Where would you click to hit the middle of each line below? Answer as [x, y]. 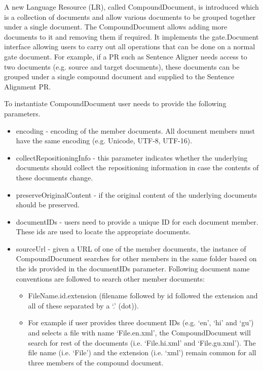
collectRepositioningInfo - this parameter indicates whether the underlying [132, 157]
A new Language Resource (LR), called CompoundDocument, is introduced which [131, 7]
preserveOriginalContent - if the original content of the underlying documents [137, 194]
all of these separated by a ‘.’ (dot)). [83, 305]
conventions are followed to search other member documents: [110, 278]
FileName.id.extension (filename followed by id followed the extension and [143, 296]
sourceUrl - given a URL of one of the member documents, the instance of [131, 248]
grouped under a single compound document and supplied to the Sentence [119, 76]
